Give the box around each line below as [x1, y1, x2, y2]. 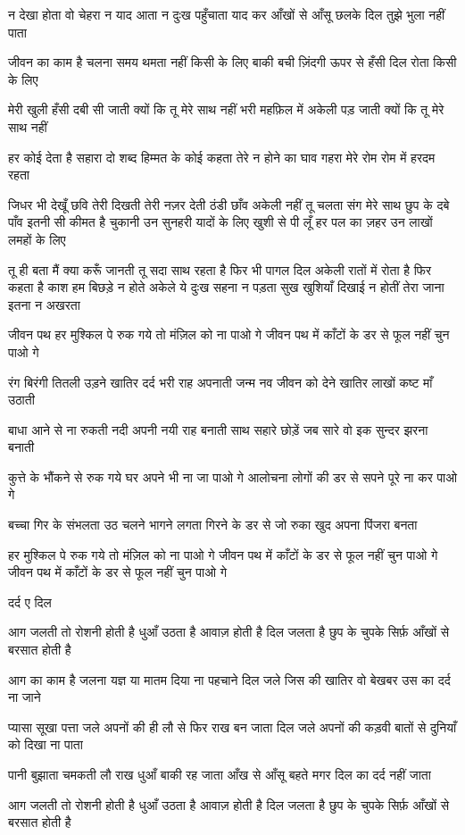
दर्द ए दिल [8, 592, 52, 611]
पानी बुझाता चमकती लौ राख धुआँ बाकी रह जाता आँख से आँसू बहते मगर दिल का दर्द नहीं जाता [8, 765, 431, 783]
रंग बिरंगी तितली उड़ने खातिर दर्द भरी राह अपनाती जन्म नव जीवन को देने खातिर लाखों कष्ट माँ [8, 372, 433, 391]
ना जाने [8, 688, 41, 706]
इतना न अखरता [8, 295, 80, 313]
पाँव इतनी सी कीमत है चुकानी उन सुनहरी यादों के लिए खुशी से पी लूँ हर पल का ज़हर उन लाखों [8, 213, 433, 231]
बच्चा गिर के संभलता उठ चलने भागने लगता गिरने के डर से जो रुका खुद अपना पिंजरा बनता [8, 515, 418, 534]
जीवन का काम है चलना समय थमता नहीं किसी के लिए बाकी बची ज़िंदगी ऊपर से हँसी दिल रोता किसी [8, 53, 457, 71]
